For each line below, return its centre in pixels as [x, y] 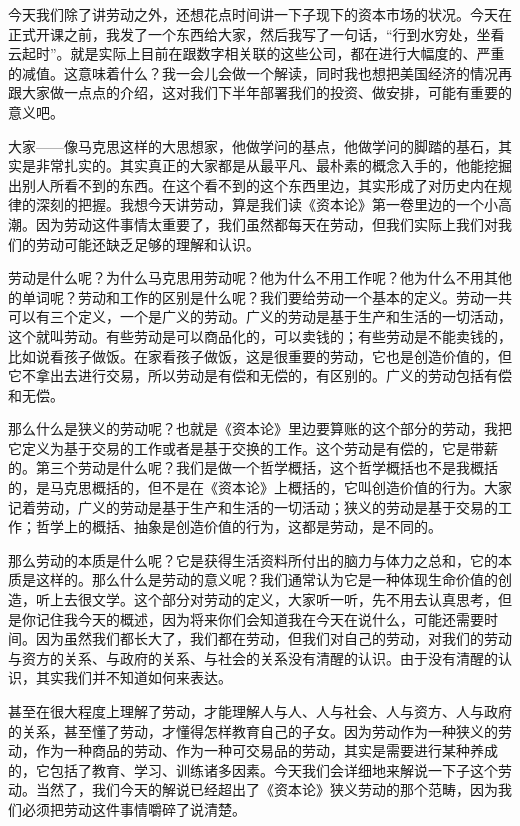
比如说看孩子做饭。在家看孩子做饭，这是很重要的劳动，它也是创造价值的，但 [260, 355]
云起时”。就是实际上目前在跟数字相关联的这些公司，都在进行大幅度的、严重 [256, 53]
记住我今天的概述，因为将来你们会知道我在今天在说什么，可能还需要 [259, 618]
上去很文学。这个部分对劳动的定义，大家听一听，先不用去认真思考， [273, 599]
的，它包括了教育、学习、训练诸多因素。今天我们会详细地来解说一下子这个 [253, 769]
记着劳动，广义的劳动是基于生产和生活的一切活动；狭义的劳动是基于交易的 [253, 506]
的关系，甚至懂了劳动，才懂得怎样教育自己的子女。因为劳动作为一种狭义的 [253, 730]
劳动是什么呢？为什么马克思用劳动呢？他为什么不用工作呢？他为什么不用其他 [260, 277]
